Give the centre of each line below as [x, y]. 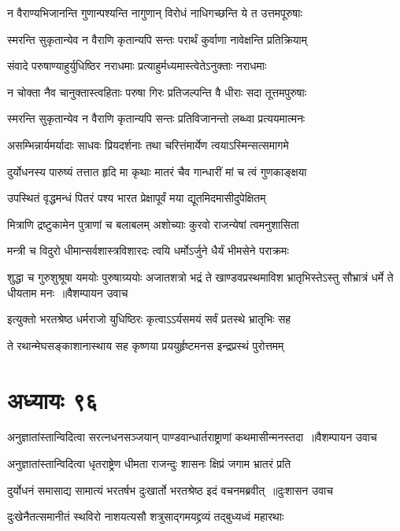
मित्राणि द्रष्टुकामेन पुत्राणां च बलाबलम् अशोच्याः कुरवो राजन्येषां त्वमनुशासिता [153, 224]
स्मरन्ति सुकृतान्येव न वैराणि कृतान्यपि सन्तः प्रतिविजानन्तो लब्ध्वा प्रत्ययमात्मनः [156, 118]
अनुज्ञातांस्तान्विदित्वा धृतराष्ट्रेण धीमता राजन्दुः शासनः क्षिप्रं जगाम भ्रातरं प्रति [149, 464]
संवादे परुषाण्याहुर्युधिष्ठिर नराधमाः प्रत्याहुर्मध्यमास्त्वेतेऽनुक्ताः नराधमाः [137, 66]
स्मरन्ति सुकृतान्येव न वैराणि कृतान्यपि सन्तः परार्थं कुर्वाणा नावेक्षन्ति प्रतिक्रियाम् [157, 39]
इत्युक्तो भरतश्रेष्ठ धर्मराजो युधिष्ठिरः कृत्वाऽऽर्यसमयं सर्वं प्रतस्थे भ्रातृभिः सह [149, 319]
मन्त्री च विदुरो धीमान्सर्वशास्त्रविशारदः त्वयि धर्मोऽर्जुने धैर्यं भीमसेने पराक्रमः [148, 251]
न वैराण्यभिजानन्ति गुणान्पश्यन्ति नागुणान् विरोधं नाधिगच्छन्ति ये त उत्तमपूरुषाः [155, 13]
